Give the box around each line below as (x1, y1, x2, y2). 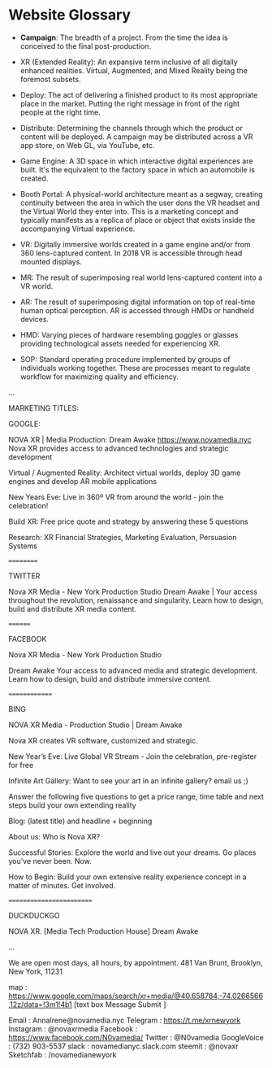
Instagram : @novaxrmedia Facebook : (8, 1023, 138, 1034)
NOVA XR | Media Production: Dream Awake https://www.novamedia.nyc (8, 434, 252, 444)
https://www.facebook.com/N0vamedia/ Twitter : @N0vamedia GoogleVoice (8, 1032, 264, 1042)
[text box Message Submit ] (73, 999, 166, 1009)
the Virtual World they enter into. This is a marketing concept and (19, 206, 239, 216)
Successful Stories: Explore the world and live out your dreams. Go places (8, 848, 257, 857)
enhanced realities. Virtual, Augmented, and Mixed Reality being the (19, 65, 248, 75)
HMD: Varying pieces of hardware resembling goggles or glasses (19, 329, 239, 339)
